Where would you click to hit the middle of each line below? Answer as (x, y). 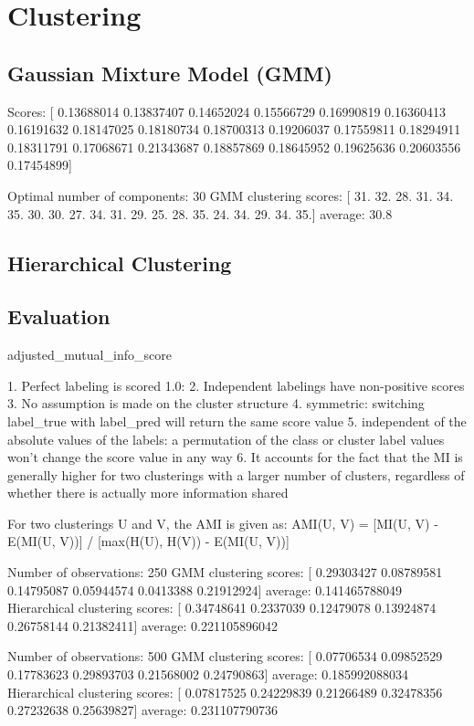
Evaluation (59, 316)
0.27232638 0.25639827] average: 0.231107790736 (142, 710)
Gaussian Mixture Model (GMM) (170, 73)
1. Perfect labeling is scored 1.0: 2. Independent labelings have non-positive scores (236, 385)
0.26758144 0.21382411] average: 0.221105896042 (142, 625)
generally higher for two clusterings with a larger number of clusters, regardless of (236, 474)
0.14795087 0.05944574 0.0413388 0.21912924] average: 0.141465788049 (205, 589)
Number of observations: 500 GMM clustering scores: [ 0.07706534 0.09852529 (225, 656)
